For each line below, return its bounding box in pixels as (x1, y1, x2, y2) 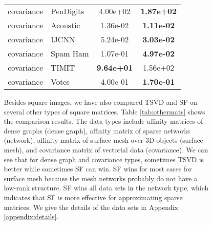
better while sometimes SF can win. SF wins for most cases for (4, 164, 192, 174)
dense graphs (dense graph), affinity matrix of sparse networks (4, 125, 191, 135)
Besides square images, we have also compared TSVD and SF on (4, 97, 197, 107)
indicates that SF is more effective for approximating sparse (4, 192, 183, 202)
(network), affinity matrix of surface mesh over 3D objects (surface (4, 135, 203, 145)
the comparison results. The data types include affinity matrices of (4, 116, 203, 126)
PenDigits (51, 5, 85, 17)
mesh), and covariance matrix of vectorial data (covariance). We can (4, 144, 208, 154)
